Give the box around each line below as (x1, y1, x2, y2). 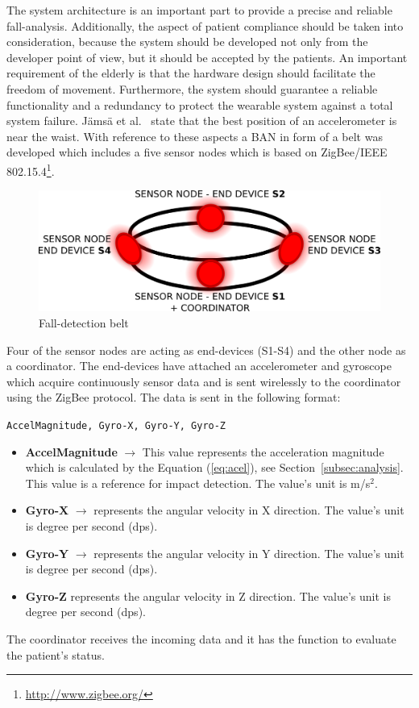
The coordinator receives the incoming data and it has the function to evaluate (6, 631, 396, 648)
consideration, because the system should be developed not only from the (6, 33, 368, 50)
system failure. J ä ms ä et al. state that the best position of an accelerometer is (6, 112, 397, 129)
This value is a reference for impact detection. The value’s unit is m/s (25, 474, 371, 491)
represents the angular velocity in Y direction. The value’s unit (93, 544, 404, 561)
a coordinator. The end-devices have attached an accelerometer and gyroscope (6, 357, 392, 374)
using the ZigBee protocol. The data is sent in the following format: (6, 389, 341, 406)
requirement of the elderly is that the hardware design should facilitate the (6, 65, 375, 81)
